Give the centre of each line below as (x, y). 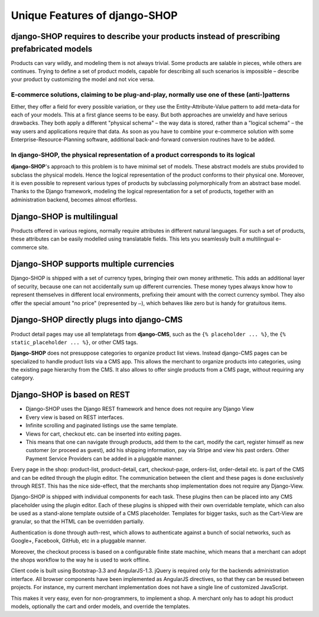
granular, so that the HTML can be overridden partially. (78, 522)
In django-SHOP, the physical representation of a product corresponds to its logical (133, 155)
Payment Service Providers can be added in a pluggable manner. (105, 459)
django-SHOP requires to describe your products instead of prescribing (146, 36)
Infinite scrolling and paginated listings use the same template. (102, 426)
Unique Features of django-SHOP (94, 15)
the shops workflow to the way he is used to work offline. (81, 560)
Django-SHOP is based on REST (70, 395)
